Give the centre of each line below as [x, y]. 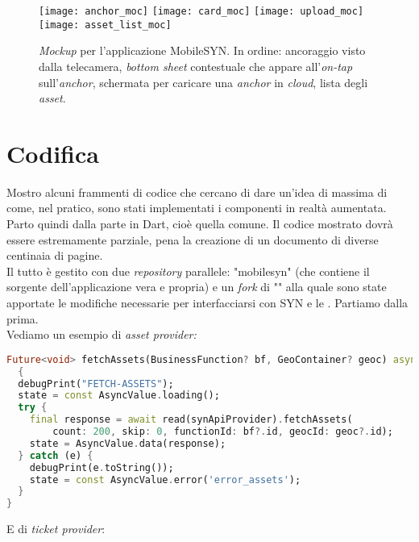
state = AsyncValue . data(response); [128, 443]
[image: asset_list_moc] [105, 25]
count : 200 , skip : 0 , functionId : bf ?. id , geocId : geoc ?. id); [223, 432]
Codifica [53, 153]
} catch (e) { [56, 455]
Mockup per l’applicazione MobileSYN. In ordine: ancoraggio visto [202, 50]
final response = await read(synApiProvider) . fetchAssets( [191, 420]
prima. [23, 318]
